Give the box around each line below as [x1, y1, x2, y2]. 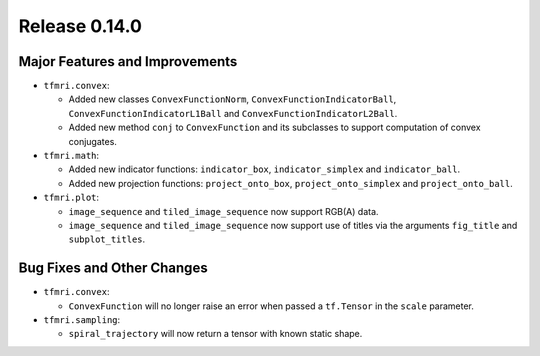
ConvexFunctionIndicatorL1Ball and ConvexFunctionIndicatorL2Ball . [68, 107, 398, 119]
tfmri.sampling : [43, 314, 121, 326]
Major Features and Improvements [18, 53, 238, 70]
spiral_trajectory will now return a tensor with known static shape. [68, 328, 363, 340]
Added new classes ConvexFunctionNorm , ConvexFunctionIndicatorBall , [68, 93, 397, 105]
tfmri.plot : [43, 191, 100, 204]
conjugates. [68, 135, 117, 147]
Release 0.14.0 [18, 15, 142, 37]
